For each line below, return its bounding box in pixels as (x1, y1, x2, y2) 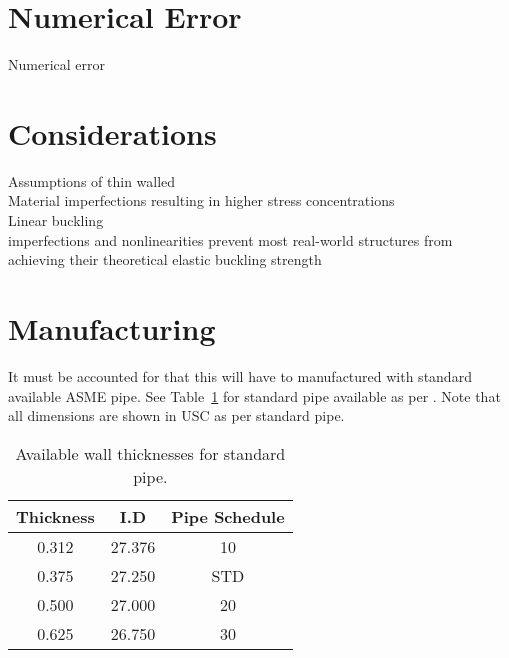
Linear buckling (8, 210, 104, 231)
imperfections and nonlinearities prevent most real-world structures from (8, 229, 453, 250)
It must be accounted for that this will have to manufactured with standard (8, 365, 472, 386)
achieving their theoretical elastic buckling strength (8, 249, 322, 270)
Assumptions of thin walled (8, 170, 176, 191)
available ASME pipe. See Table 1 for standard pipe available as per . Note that (8, 385, 501, 406)
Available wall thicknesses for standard (15, 441, 286, 465)
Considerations (8, 112, 217, 153)
